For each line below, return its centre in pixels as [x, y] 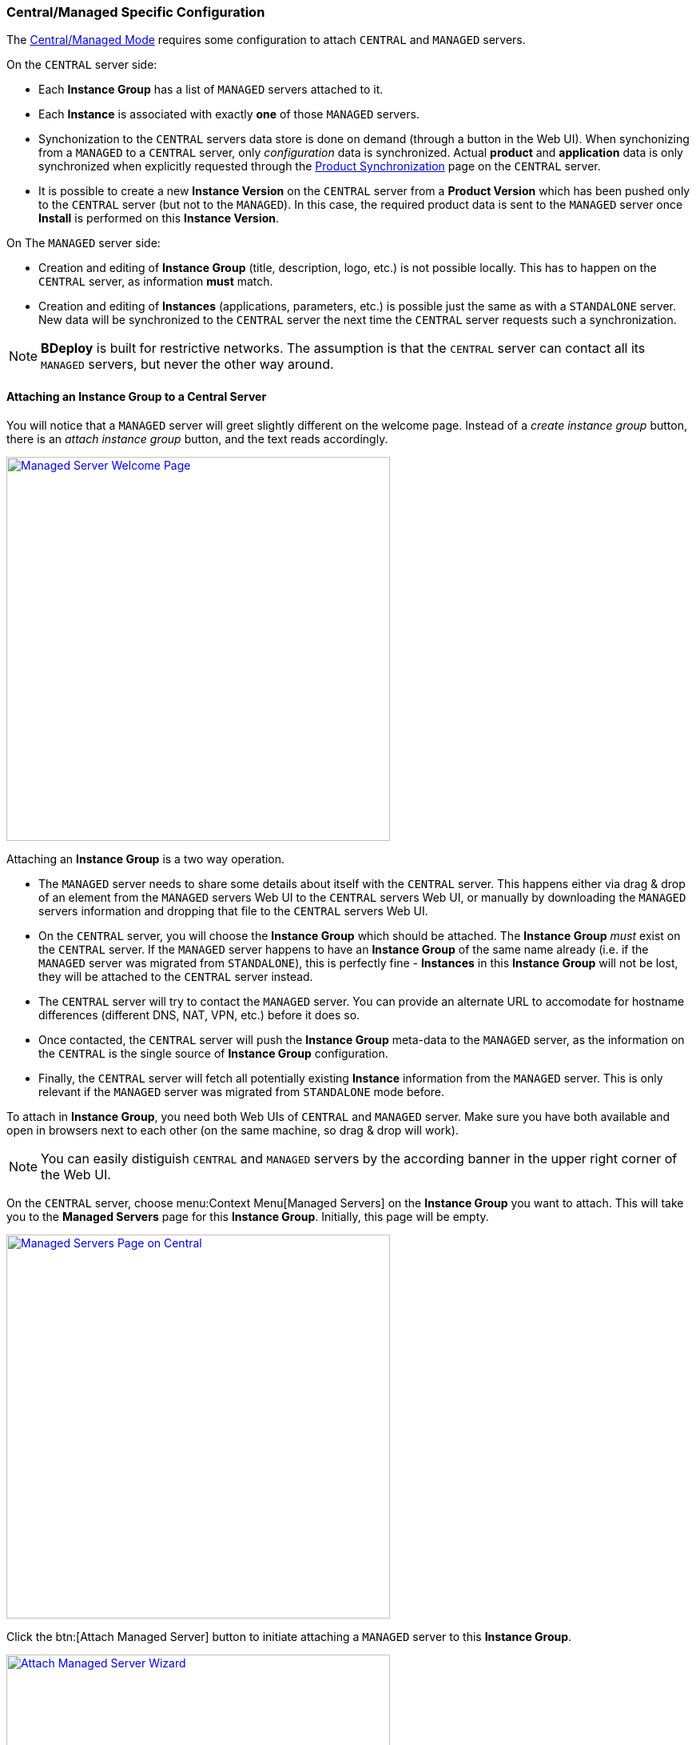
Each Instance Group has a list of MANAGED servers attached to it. [211, 90]
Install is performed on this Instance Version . [159, 218]
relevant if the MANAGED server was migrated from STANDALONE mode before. [242, 1091]
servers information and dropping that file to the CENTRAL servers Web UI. [233, 911]
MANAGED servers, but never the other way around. [187, 364]
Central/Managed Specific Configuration [136, 12]
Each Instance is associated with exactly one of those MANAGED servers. [229, 114]
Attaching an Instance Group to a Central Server [137, 396]
